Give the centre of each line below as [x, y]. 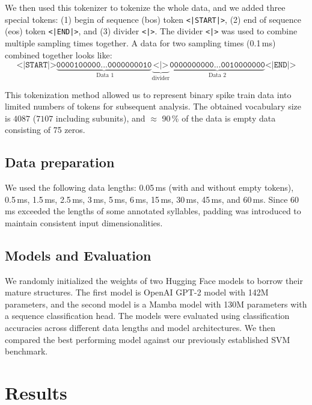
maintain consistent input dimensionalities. [84, 222]
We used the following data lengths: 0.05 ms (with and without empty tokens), [149, 187]
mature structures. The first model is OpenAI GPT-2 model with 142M [137, 292]
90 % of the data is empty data [219, 118]
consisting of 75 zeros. [45, 130]
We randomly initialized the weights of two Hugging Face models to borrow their [154, 280]
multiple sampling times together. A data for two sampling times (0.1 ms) [140, 42]
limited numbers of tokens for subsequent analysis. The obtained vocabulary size [153, 106]
